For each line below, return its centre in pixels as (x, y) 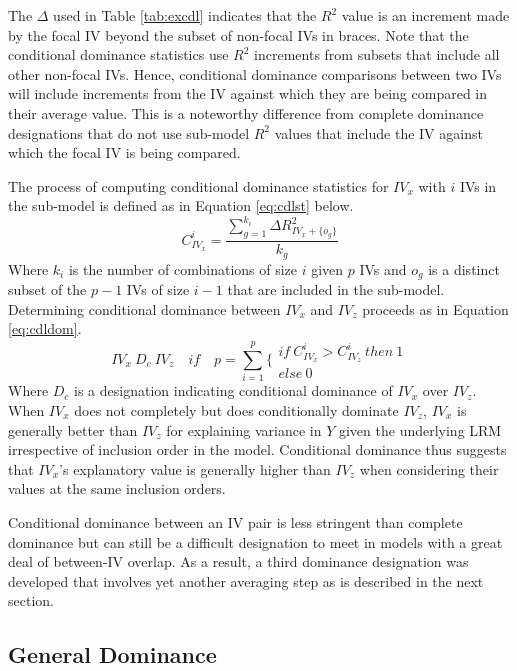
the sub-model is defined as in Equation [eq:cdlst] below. (181, 205)
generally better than (73, 429)
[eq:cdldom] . (45, 328)
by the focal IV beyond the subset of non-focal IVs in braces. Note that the (238, 34)
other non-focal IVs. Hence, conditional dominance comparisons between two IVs (255, 73)
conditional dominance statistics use (118, 54)
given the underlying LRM (420, 429)
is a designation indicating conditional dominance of (233, 390)
